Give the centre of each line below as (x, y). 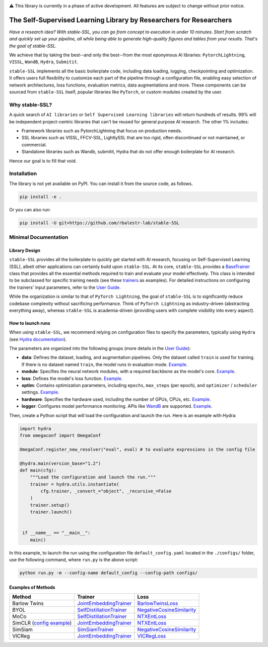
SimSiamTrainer (96, 630)
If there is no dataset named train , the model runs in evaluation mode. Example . (105, 364)
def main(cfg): (38, 470)
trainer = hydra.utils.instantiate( (74, 484)
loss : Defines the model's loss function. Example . (72, 378)
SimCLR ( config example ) (42, 623)
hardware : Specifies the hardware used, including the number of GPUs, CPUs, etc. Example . (116, 399)
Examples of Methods (32, 587)
